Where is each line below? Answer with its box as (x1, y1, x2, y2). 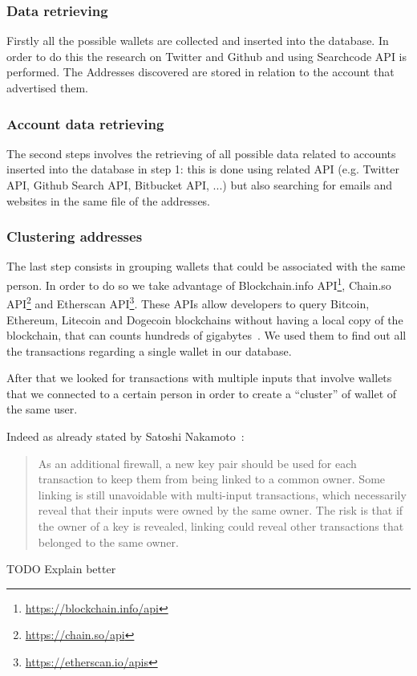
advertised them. (6, 79, 89, 96)
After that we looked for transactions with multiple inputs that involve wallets (6, 369, 392, 386)
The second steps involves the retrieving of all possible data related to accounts (6, 145, 396, 161)
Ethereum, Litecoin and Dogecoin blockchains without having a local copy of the (6, 311, 403, 328)
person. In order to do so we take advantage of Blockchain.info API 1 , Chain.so (6, 275, 391, 293)
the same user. (6, 401, 78, 417)
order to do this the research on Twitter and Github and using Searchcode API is (6, 47, 407, 64)
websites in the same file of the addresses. (6, 192, 211, 209)
